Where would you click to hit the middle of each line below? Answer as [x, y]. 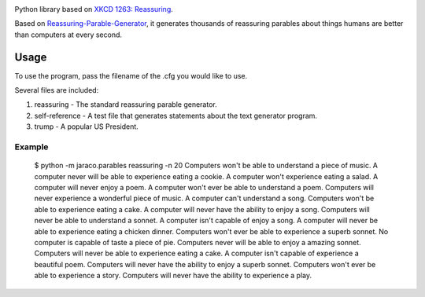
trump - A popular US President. [87, 126]
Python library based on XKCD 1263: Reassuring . [94, 9]
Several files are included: [57, 90]
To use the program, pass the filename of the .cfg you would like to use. [131, 75]
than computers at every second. [68, 35]
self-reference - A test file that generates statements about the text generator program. [176, 115]
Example [31, 147]
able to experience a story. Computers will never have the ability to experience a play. [173, 276]
